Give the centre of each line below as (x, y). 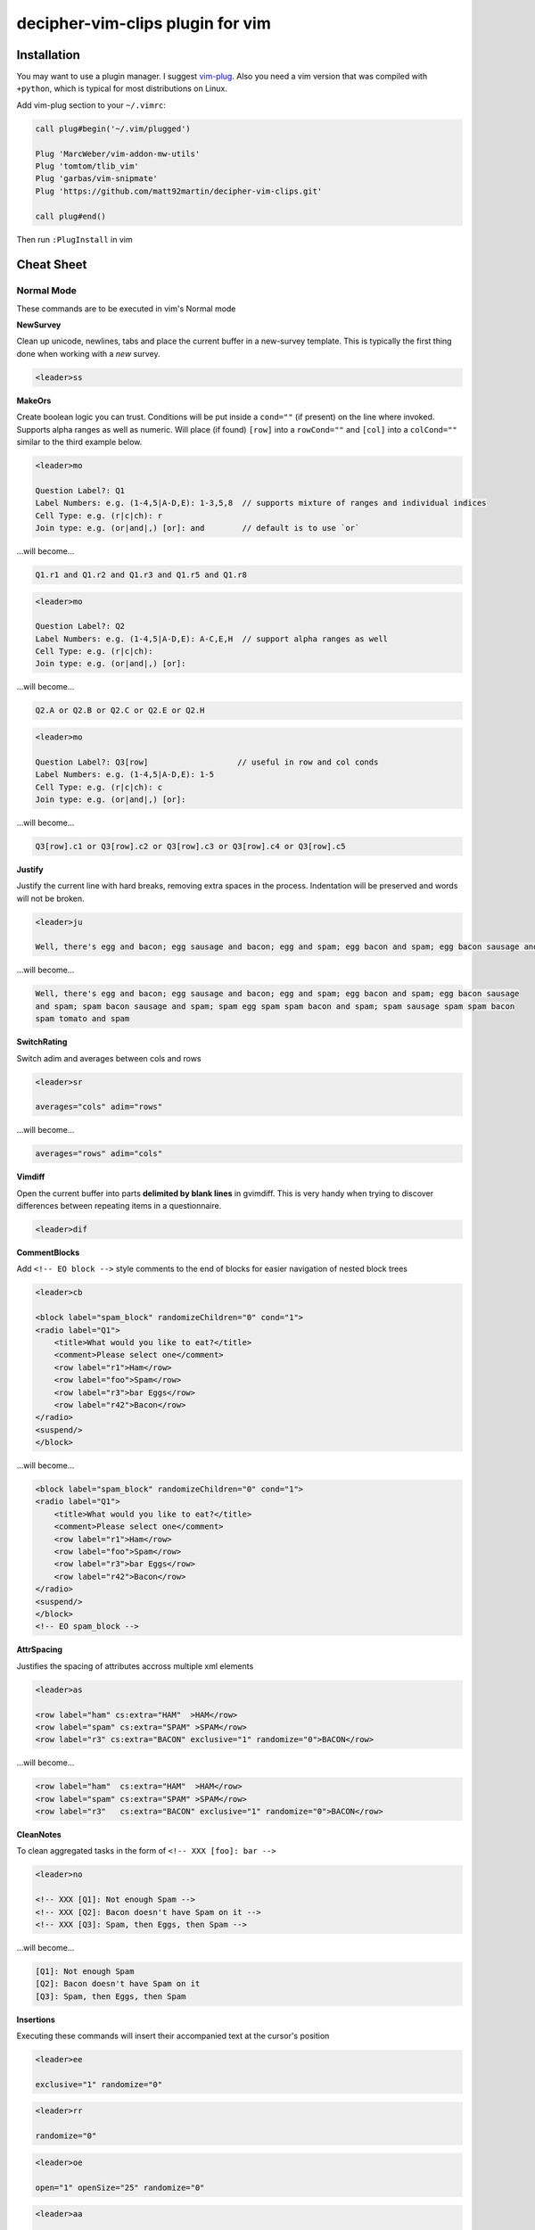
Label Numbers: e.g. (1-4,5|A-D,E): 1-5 (124, 775)
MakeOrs (34, 401)
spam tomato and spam (82, 1019)
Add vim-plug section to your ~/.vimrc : (91, 105)
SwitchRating (42, 1042)
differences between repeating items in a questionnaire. (119, 1206)
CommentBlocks (48, 1252)
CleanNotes (39, 1835)
